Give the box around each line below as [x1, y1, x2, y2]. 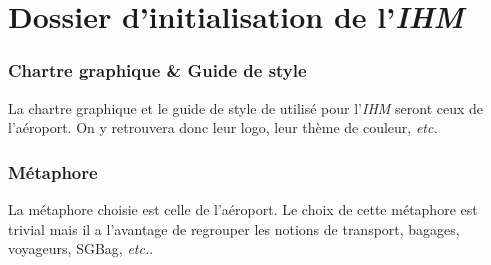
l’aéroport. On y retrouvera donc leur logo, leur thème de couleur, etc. [8, 117, 438, 138]
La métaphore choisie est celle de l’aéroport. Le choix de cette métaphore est [8, 199, 478, 219]
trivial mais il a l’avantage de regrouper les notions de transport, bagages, [8, 218, 460, 239]
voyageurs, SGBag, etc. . [8, 238, 154, 259]
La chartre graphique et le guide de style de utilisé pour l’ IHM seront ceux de [8, 97, 484, 118]
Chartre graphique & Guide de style [8, 58, 307, 83]
